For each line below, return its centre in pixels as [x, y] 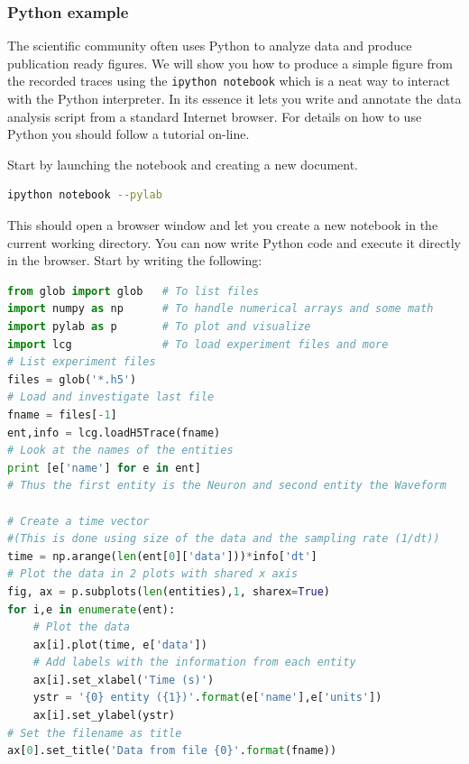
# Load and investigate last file [111, 397]
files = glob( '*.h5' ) [72, 379]
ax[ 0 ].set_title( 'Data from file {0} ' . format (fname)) [172, 751]
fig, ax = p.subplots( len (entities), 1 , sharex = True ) [169, 591]
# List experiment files [82, 362]
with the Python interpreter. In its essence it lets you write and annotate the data [234, 99]
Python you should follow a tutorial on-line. [129, 134]
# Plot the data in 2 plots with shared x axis [153, 574]
